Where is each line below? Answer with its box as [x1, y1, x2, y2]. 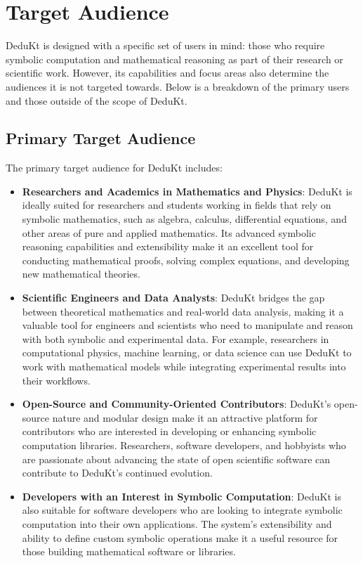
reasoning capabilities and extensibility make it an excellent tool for [22, 239, 314, 254]
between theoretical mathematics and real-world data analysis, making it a [22, 304, 344, 318]
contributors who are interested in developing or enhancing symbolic [22, 424, 317, 439]
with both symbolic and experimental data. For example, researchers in [22, 331, 329, 346]
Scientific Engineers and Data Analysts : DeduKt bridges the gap [22, 290, 325, 305]
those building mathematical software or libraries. [22, 544, 236, 559]
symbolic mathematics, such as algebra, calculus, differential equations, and [22, 212, 347, 226]
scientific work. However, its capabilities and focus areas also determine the [6, 65, 329, 80]
